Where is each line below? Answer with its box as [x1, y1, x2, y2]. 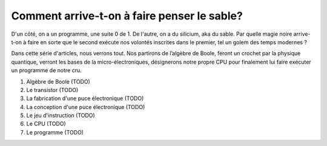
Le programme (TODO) [26, 128, 84, 136]
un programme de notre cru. [11, 67, 82, 74]
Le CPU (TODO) [26, 120, 66, 127]
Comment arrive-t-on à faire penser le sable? [11, 9, 243, 22]
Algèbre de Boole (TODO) [26, 78, 90, 85]
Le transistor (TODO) [26, 86, 79, 93]
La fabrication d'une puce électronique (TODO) [26, 95, 144, 102]
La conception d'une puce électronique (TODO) [26, 103, 145, 110]
